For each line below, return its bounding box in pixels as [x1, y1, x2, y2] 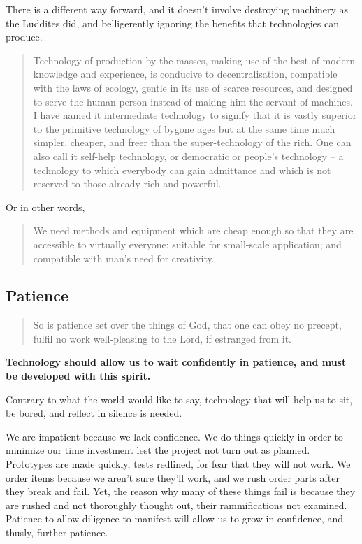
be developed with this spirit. [6, 368, 151, 383]
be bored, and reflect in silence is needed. [6, 406, 182, 420]
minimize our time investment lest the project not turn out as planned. [6, 443, 310, 457]
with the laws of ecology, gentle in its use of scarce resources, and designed [33, 80, 353, 94]
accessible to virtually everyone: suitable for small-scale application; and [33, 236, 342, 251]
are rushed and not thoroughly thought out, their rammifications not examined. [6, 497, 347, 512]
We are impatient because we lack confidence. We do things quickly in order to [6, 429, 343, 443]
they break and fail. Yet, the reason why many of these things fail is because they [6, 484, 356, 499]
